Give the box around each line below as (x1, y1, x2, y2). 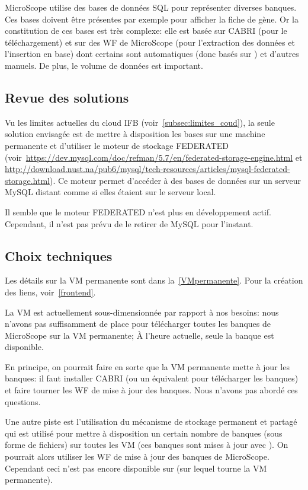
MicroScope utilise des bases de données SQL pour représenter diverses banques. (5, 1, 297, 13)
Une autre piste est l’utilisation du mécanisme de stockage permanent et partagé (5, 415, 297, 428)
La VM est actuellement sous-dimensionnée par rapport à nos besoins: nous (5, 306, 279, 318)
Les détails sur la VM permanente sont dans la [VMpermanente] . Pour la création (5, 274, 303, 287)
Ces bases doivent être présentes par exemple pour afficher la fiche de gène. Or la (5, 12, 299, 25)
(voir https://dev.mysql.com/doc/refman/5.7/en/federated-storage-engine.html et (5, 151, 303, 163)
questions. (5, 395, 41, 408)
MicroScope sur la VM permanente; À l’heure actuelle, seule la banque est (5, 329, 274, 341)
